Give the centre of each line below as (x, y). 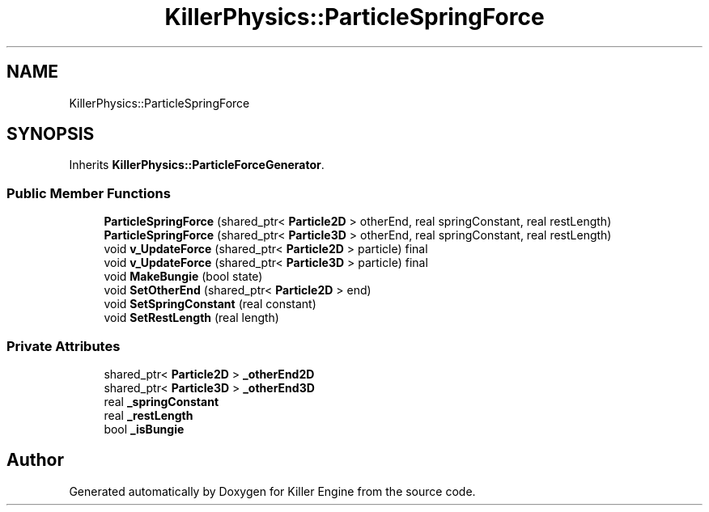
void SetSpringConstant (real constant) (210, 304)
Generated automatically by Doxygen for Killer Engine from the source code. (272, 491)
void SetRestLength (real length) (191, 318)
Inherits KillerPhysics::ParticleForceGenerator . (197, 165)
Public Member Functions (89, 193)
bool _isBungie (144, 429)
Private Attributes (64, 346)
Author (35, 460)
